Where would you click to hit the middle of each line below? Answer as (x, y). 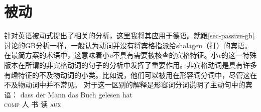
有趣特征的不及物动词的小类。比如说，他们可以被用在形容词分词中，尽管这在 (130, 75)
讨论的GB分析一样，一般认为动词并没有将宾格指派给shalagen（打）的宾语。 (128, 45)
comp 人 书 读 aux (33, 104)
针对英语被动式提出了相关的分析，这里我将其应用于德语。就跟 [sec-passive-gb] (129, 35)
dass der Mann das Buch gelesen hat (77, 94)
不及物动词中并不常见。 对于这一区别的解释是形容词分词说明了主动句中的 (125, 85)
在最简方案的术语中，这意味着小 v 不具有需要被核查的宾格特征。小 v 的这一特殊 (130, 55)
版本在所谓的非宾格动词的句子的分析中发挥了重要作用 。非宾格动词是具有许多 (130, 65)
